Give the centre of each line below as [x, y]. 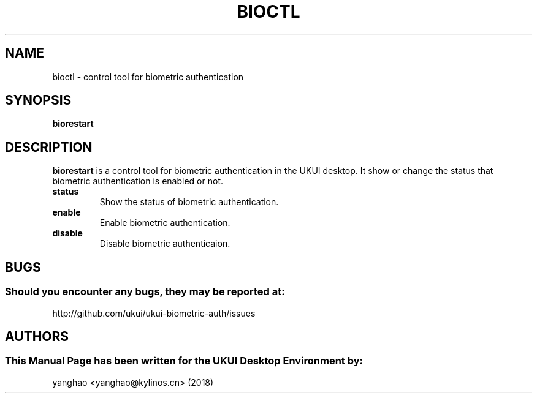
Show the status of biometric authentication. [189, 202]
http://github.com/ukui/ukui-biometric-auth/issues [154, 313]
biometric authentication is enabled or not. [138, 181]
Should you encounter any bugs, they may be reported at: [145, 292]
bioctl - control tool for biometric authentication [148, 77]
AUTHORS [37, 336]
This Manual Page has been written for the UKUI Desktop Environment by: [184, 361]
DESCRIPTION [49, 147]
